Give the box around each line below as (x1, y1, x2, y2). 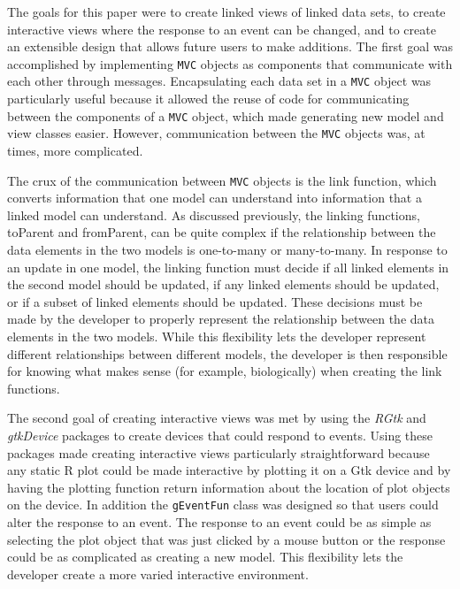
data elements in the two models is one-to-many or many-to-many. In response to (7, 241, 448, 259)
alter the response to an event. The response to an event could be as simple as (7, 513, 432, 531)
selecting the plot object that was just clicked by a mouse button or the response (7, 530, 446, 548)
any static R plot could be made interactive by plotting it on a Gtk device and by (7, 461, 451, 479)
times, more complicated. (7, 142, 143, 159)
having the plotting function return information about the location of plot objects (7, 478, 450, 496)
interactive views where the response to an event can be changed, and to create (7, 19, 436, 38)
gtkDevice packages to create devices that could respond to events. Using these (7, 425, 433, 444)
